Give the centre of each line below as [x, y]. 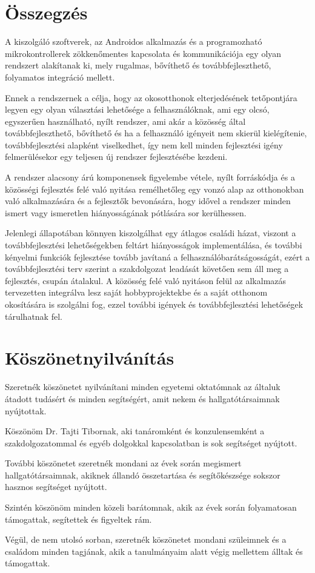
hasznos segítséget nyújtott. [56, 487]
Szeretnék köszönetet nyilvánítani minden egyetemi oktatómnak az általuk [143, 387]
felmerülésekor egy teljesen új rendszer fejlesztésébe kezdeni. [116, 157]
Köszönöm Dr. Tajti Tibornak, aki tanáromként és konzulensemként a [135, 431]
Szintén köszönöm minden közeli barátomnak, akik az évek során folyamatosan [151, 507]
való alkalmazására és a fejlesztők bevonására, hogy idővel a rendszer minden [148, 201]
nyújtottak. [26, 410]
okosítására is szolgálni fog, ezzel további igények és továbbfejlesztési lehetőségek [154, 304]
